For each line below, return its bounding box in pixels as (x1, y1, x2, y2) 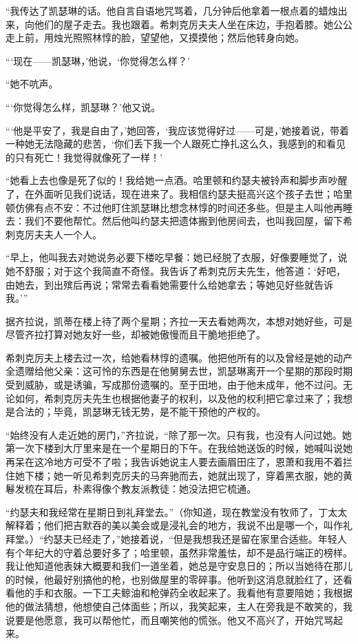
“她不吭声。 (6, 76, 59, 91)
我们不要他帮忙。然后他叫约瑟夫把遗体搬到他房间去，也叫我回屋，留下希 (24, 214, 352, 228)
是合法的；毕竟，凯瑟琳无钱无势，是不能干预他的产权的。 (6, 404, 266, 419)
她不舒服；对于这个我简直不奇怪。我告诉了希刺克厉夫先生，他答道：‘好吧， (6, 263, 346, 278)
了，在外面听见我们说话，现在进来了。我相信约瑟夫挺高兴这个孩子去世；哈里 (6, 186, 352, 200)
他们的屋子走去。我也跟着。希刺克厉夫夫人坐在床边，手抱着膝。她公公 (34, 17, 352, 31)
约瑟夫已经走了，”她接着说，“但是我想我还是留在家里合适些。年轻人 (43, 532, 347, 546)
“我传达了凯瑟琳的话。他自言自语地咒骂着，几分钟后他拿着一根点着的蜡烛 (6, 3, 338, 17)
